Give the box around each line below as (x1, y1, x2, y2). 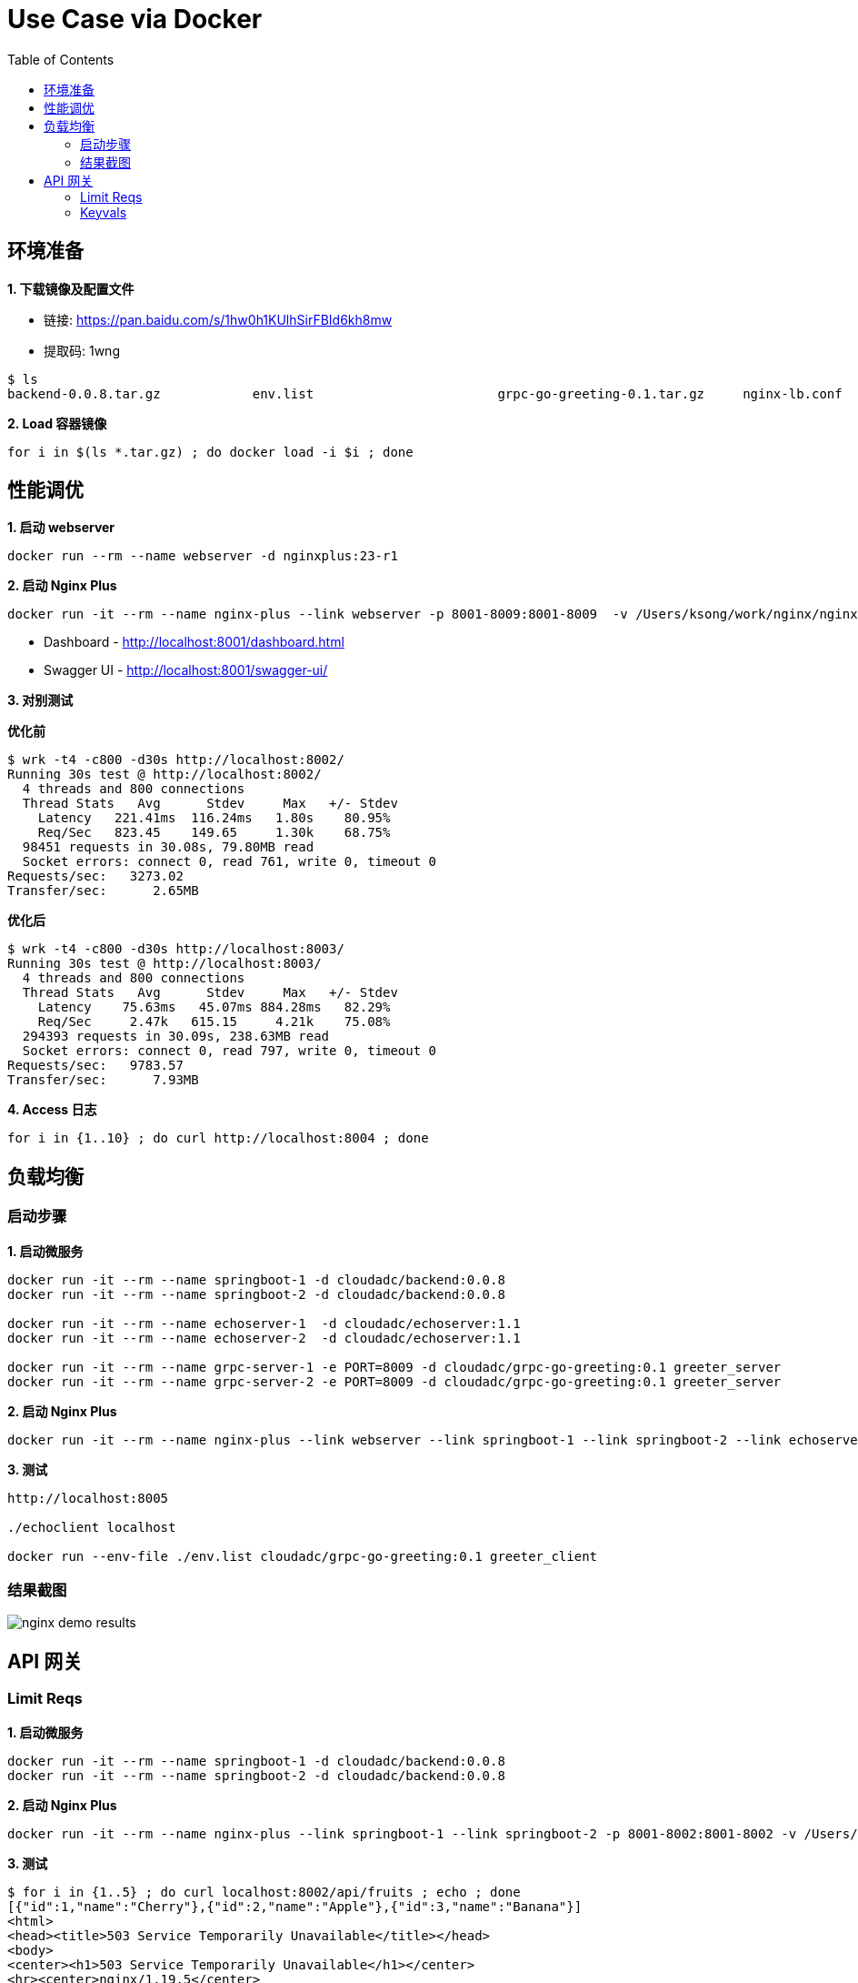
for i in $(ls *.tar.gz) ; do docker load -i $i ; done (7, 444, 414, 459)
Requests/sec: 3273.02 (7, 869, 184, 884)
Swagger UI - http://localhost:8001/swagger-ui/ (44, 662, 328, 679)
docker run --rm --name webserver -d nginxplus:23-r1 (7, 549, 398, 564)
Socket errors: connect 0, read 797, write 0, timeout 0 (22, 1043, 437, 1059)
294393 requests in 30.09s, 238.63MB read (22, 1029, 330, 1044)
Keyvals (80, 204, 127, 220)
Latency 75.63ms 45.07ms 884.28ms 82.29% (37, 1000, 391, 1015)
